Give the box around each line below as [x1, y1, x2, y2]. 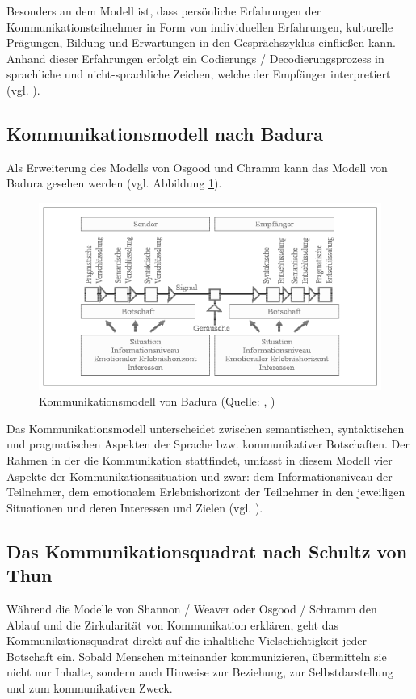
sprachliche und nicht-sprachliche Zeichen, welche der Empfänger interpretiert [6, 65, 391, 82]
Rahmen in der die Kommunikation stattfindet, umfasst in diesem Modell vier [6, 451, 393, 468]
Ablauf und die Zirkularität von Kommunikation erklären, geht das [6, 616, 338, 633]
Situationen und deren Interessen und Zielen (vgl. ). [6, 499, 263, 516]
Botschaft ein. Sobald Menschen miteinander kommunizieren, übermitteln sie [6, 647, 387, 664]
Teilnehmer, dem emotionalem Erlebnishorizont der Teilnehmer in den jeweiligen [6, 483, 405, 500]
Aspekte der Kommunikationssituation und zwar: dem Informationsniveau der [6, 467, 393, 484]
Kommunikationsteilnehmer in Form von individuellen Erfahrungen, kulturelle [6, 18, 393, 35]
